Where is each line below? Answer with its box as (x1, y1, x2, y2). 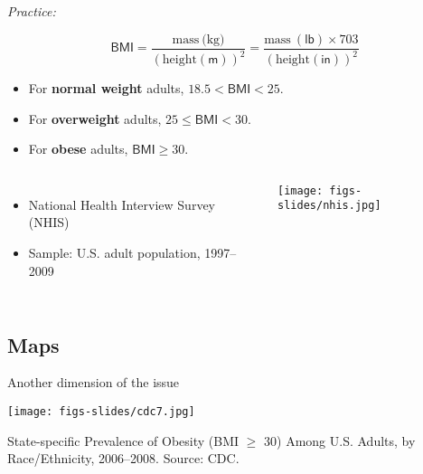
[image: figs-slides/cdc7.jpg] (7, 404, 195, 418)
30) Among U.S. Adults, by (264, 431, 416, 450)
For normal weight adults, (28, 79, 184, 97)
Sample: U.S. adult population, (28, 242, 201, 261)
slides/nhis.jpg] (277, 199, 381, 213)
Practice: (7, 2, 56, 20)
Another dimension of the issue (7, 373, 180, 392)
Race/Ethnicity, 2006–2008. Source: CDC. (7, 449, 240, 468)
